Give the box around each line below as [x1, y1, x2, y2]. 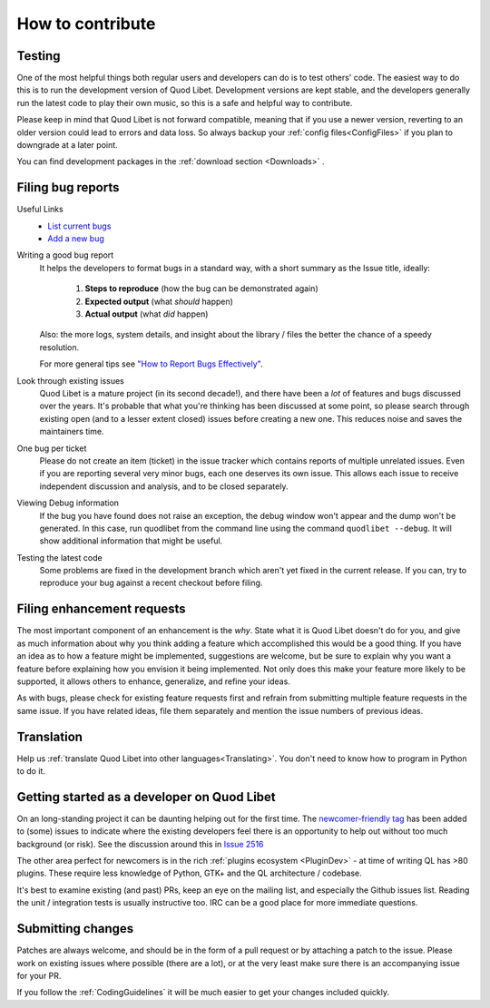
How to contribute [16, 14, 156, 34]
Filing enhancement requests [16, 602, 186, 617]
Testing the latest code [16, 552, 103, 563]
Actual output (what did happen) [84, 308, 209, 319]
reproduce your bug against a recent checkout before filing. [39, 577, 263, 589]
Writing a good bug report [16, 250, 114, 260]
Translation [16, 729, 83, 744]
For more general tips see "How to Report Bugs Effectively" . [39, 358, 263, 369]
